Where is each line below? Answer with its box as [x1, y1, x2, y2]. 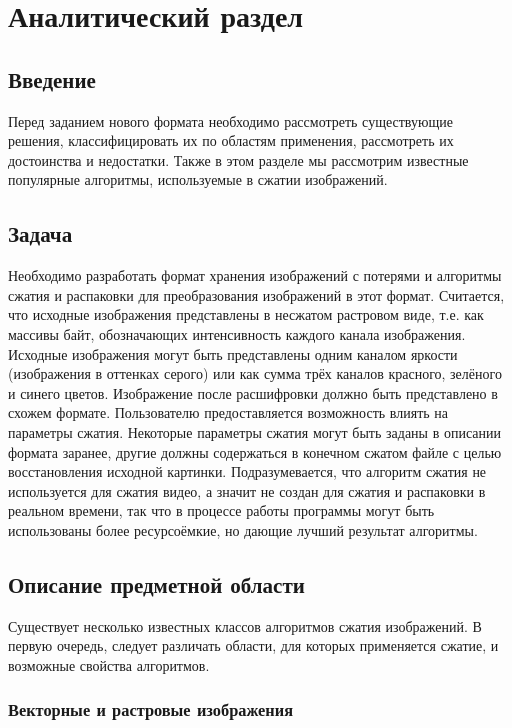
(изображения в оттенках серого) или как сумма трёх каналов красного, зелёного [8, 363, 502, 384]
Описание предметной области [8, 568, 305, 599]
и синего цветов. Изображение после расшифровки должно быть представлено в [8, 382, 498, 403]
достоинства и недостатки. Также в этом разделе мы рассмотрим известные [8, 149, 469, 170]
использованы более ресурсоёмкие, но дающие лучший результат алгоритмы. [8, 519, 478, 540]
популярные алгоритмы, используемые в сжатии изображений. [8, 169, 388, 190]
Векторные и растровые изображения [8, 697, 294, 722]
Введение [8, 63, 96, 94]
